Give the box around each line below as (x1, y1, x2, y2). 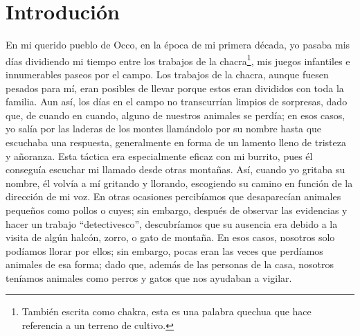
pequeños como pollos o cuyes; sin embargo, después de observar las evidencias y (6, 202, 348, 217)
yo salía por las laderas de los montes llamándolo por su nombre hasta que (6, 121, 322, 136)
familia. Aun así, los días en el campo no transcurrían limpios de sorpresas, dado (6, 94, 348, 109)
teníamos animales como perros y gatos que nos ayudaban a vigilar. (6, 270, 292, 285)
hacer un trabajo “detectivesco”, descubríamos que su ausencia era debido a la (6, 216, 338, 231)
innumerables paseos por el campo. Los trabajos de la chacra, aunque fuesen (6, 67, 329, 81)
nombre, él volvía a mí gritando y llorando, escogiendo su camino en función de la (6, 175, 353, 190)
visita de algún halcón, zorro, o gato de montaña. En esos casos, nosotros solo (6, 230, 335, 245)
